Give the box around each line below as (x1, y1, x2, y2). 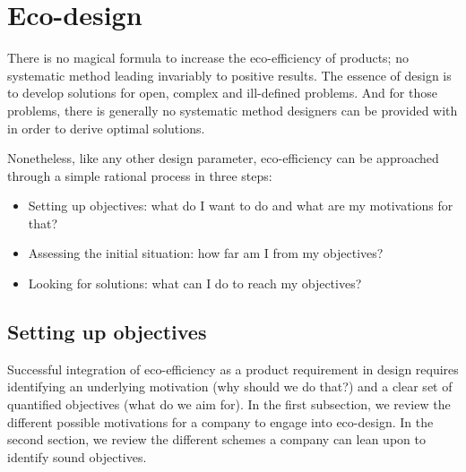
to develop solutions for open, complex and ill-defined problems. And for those (7, 83, 437, 102)
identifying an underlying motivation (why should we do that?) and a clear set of (7, 377, 453, 396)
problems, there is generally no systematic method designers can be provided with (7, 100, 458, 119)
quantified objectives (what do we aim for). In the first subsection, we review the (7, 395, 451, 414)
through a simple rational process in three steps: (7, 166, 272, 185)
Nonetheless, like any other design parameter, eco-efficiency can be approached (7, 149, 439, 167)
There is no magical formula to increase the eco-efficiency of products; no (7, 48, 409, 67)
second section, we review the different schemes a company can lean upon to (7, 430, 426, 449)
